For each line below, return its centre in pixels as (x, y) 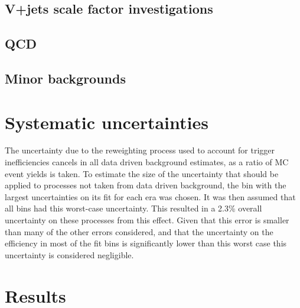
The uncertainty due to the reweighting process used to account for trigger (140, 150)
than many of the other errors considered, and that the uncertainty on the (139, 231)
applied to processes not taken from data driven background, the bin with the (146, 185)
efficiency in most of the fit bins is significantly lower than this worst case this (146, 243)
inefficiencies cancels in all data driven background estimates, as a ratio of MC (147, 162)
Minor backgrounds (65, 78)
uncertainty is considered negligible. (69, 254)
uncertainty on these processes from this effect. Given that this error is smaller (147, 220)
